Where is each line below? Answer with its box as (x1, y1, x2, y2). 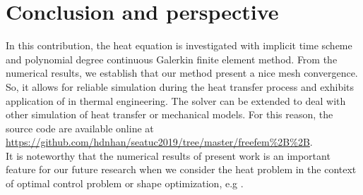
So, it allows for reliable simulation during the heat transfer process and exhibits (6, 79, 355, 94)
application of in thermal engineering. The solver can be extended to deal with (6, 93, 346, 108)
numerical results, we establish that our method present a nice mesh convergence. (6, 65, 358, 80)
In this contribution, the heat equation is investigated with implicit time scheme (6, 38, 352, 53)
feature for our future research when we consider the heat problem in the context (6, 162, 357, 177)
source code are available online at (6, 120, 154, 135)
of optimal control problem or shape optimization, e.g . (6, 176, 244, 191)
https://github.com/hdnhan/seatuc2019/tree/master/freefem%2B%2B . (6, 134, 313, 149)
